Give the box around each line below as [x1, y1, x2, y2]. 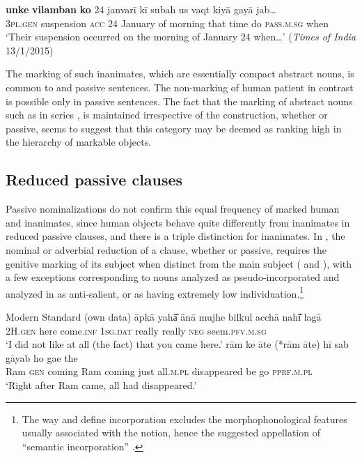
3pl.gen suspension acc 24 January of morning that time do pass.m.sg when [6, 15, 329, 30]
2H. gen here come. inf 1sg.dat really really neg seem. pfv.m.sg [6, 323, 267, 337]
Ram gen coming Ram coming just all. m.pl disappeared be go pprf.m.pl [6, 364, 313, 379]
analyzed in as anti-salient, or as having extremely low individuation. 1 [6, 284, 304, 300]
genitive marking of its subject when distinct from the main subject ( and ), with [6, 256, 352, 270]
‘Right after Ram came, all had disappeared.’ [6, 377, 197, 392]
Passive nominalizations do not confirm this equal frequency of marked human [6, 201, 340, 216]
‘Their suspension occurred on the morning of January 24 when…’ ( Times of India [6, 29, 356, 44]
